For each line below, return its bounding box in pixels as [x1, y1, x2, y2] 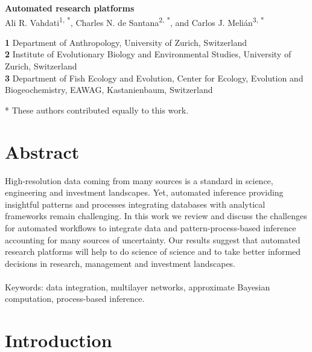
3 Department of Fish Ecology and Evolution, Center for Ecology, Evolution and [5, 71, 304, 84]
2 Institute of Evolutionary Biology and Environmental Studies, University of [5, 48, 291, 60]
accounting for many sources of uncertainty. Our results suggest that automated [5, 233, 301, 246]
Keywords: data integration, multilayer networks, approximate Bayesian [5, 280, 270, 293]
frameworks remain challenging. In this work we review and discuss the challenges [5, 210, 307, 222]
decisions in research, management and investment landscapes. [5, 257, 236, 269]
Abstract [5, 139, 80, 164]
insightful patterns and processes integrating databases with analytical [5, 197, 266, 210]
